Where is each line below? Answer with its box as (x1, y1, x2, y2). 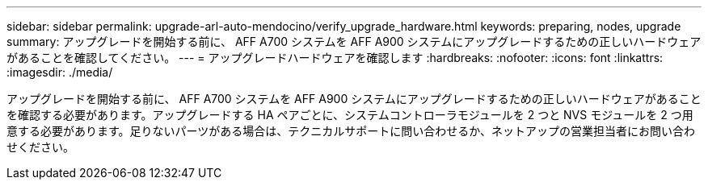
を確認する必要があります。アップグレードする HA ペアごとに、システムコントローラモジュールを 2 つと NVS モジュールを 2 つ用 (6, 108, 693, 122)
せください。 (6, 140, 74, 154)
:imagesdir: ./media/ (6, 65, 113, 79)
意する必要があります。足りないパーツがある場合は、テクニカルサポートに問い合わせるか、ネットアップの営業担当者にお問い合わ (6, 124, 696, 138)
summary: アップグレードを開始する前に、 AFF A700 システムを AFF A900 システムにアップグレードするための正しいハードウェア (6, 35, 702, 48)
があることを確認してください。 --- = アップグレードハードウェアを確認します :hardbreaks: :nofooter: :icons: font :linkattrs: (6, 51, 664, 64)
